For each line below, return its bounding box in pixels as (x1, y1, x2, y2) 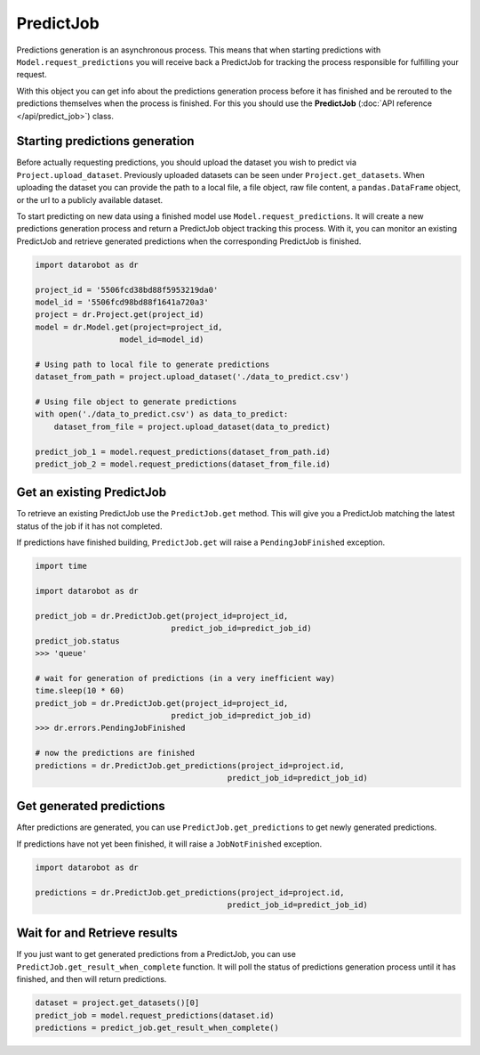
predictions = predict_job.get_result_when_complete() (35, 1022, 279, 1033)
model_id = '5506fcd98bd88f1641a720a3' (35, 296, 209, 307)
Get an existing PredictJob (16, 485, 167, 500)
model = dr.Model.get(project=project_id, (35, 321, 223, 332)
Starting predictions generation (16, 134, 195, 149)
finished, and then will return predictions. (16, 974, 167, 985)
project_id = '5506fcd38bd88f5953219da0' (35, 285, 219, 295)
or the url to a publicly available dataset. (16, 194, 164, 205)
